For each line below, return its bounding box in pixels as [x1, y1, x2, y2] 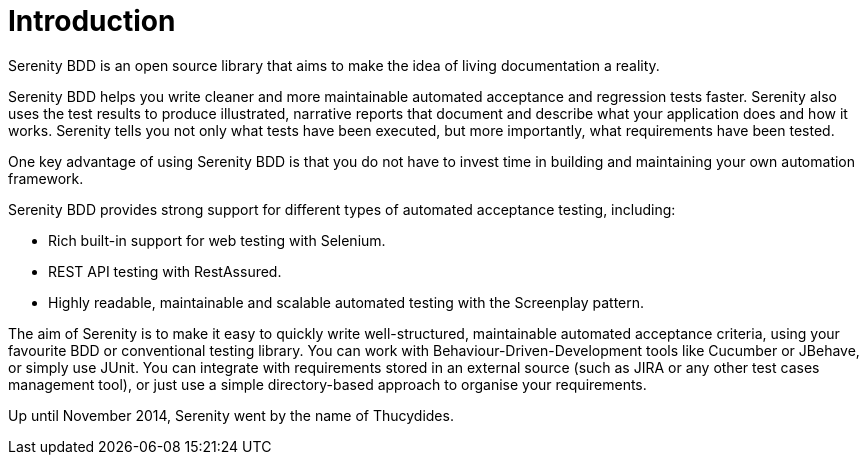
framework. [8, 169, 84, 187]
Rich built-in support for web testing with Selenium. [48, 231, 386, 249]
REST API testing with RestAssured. [48, 262, 282, 280]
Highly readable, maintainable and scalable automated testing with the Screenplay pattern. [48, 293, 645, 311]
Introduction [8, 4, 176, 38]
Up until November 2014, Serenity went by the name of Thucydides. [8, 406, 454, 424]
